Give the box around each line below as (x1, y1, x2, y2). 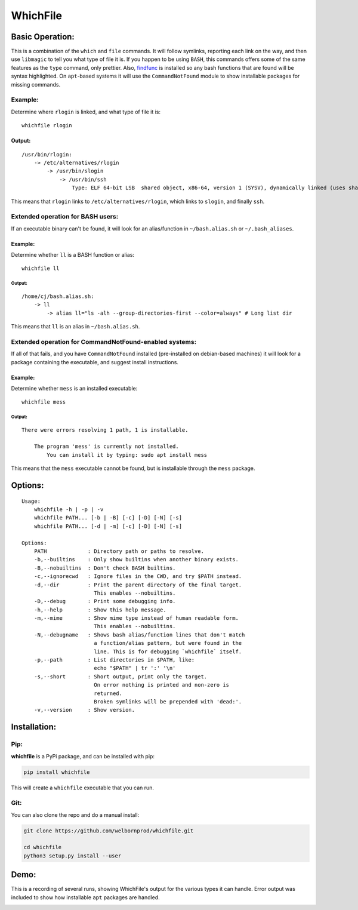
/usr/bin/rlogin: (21, 151, 72, 158)
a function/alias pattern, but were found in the (93, 640, 242, 647)
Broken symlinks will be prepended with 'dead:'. (93, 699, 242, 705)
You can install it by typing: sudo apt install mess (47, 451, 208, 458)
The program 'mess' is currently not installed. (33, 443, 179, 450)
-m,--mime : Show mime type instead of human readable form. (33, 615, 239, 622)
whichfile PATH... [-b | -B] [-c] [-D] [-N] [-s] (33, 514, 182, 521)
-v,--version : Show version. (33, 706, 135, 714)
